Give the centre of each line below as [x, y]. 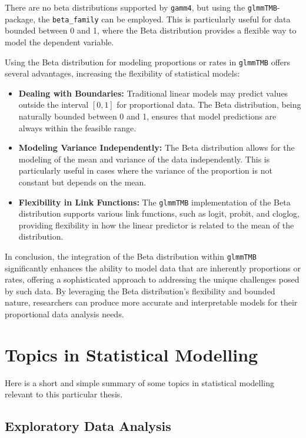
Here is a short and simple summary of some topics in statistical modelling [140, 382]
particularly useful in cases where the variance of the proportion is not [145, 170]
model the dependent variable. [59, 42]
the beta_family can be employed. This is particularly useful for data [164, 19]
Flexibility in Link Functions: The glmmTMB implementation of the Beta [154, 202]
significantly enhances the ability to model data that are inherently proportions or [153, 268]
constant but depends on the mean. [82, 182]
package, [20, 19]
